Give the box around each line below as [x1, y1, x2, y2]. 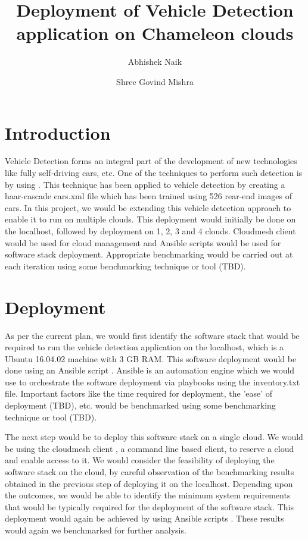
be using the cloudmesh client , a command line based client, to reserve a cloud [5, 442, 294, 454]
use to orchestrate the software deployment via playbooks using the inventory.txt [5, 375, 300, 388]
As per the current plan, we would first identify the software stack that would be [5, 329, 300, 341]
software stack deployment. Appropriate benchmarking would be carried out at [5, 248, 293, 260]
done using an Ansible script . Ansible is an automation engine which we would [5, 364, 295, 376]
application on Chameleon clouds [16, 21, 294, 45]
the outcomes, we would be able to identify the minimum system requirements [5, 489, 291, 501]
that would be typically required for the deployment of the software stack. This [5, 500, 294, 513]
